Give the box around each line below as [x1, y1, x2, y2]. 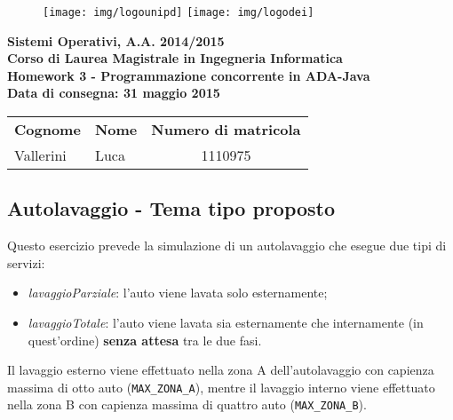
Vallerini [14, 145, 67, 166]
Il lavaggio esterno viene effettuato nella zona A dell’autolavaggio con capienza [7, 361, 434, 379]
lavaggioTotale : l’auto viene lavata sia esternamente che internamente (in [28, 313, 424, 332]
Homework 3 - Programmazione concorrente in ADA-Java [7, 66, 370, 84]
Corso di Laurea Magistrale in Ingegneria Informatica [7, 49, 343, 67]
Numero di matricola [151, 119, 301, 140]
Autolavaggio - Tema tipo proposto [7, 194, 336, 222]
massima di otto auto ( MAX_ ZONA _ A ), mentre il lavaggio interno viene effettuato [7, 377, 435, 396]
